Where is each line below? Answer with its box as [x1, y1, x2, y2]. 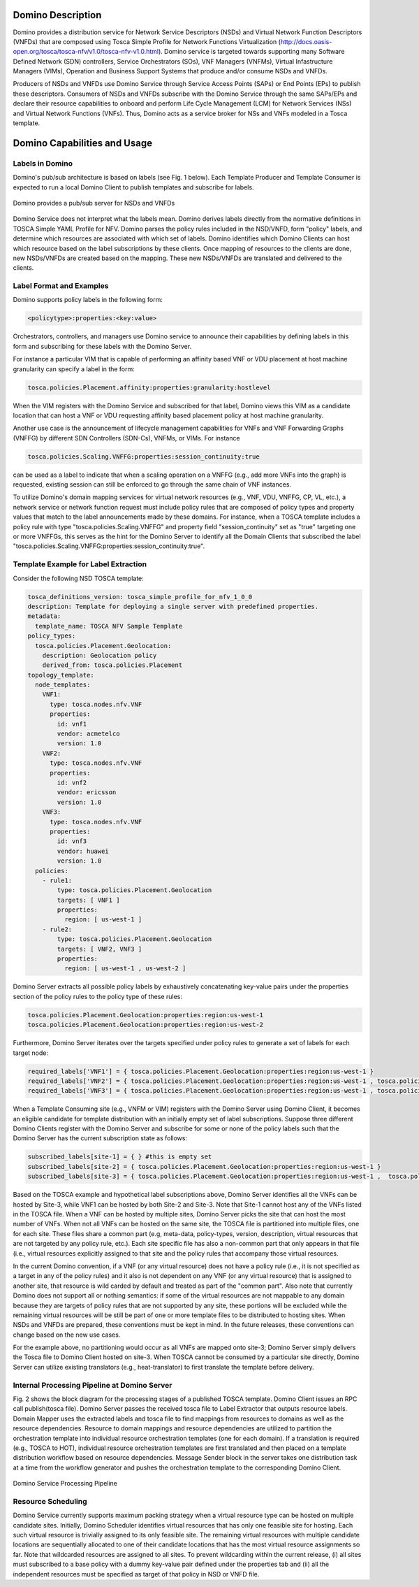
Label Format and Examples [13, 281, 109, 291]
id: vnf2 [57, 778, 87, 787]
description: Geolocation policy [42, 651, 157, 659]
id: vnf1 [57, 720, 87, 728]
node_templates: [35, 681, 91, 689]
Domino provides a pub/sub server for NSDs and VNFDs [13, 199, 175, 207]
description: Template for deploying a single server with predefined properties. [27, 602, 319, 610]
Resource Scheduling [13, 1496, 87, 1506]
